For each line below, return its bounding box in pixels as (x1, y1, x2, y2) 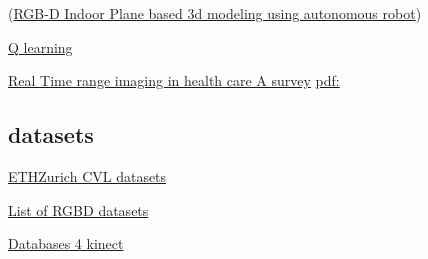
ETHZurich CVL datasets (8, 165, 167, 186)
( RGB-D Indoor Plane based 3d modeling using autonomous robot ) (8, 3, 422, 23)
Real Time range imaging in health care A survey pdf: (8, 70, 340, 91)
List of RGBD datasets (8, 199, 149, 220)
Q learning (8, 36, 73, 57)
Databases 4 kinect (8, 233, 124, 254)
